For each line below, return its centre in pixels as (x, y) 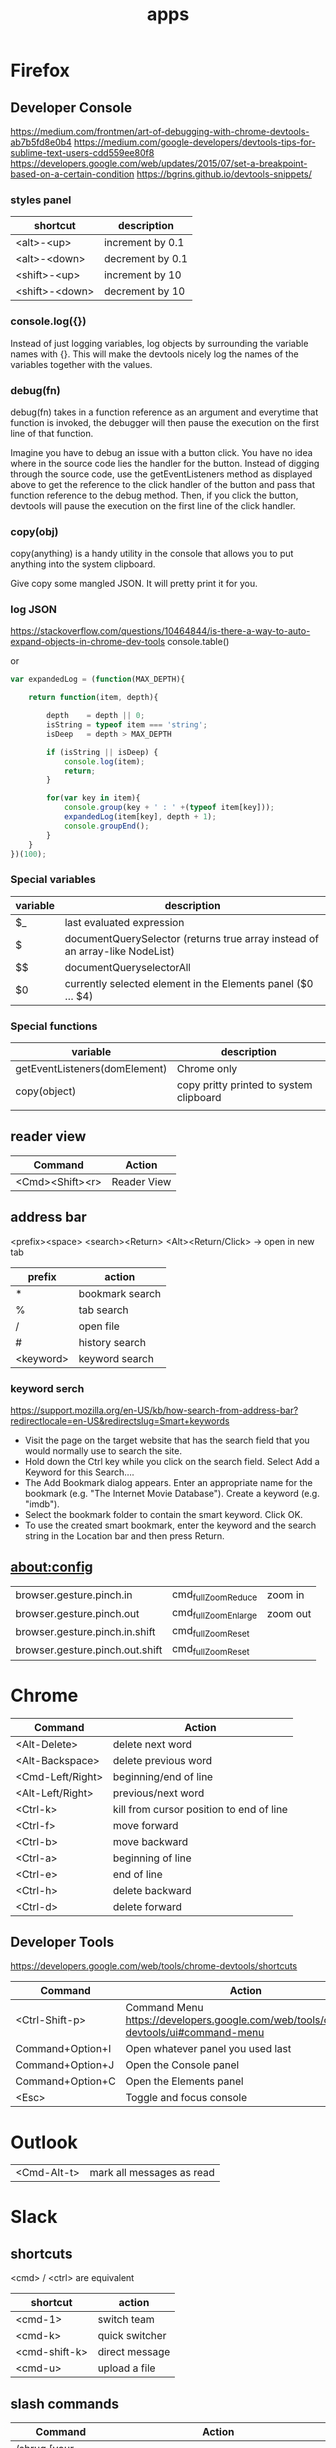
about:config (51, 1567)
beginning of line (152, 1858)
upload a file (126, 2368)
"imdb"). (42, 1504)
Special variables (53, 880)
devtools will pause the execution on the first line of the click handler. (153, 505)
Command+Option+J (65, 2065)
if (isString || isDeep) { (102, 752)
